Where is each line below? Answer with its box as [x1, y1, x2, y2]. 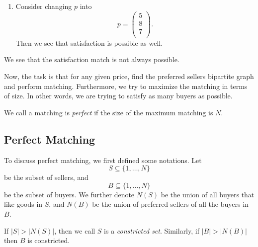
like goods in [4, 199, 43, 209]
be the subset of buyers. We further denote [4, 189, 135, 199]
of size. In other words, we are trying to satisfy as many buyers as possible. [4, 90, 233, 101]
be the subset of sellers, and [4, 172, 88, 182]
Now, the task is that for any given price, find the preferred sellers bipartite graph [4, 71, 254, 81]
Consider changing [15, 1, 72, 11]
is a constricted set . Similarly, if [104, 225, 199, 236]
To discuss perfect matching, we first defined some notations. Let [4, 155, 202, 165]
